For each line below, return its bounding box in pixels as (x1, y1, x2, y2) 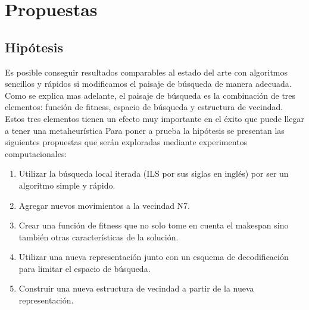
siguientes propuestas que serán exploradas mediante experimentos (5, 136, 248, 148)
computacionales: (5, 147, 67, 159)
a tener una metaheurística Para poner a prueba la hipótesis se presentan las (5, 124, 285, 136)
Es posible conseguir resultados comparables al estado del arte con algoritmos (5, 65, 288, 78)
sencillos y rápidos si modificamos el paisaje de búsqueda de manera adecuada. (5, 77, 292, 90)
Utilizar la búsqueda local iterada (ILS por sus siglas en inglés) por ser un (18, 167, 289, 180)
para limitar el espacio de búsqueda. (18, 262, 151, 274)
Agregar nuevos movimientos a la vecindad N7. (18, 199, 191, 211)
